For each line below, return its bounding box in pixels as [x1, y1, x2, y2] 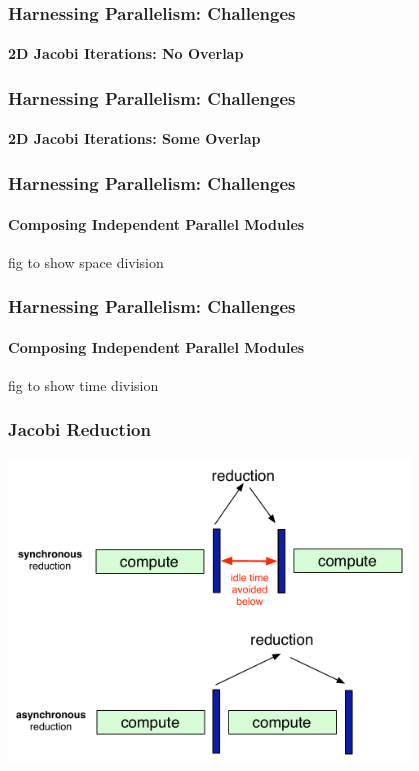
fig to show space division [8, 251, 164, 272]
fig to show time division [8, 374, 159, 395]
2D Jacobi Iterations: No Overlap [8, 43, 244, 64]
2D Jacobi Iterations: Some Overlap [8, 128, 261, 149]
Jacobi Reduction [8, 417, 151, 442]
